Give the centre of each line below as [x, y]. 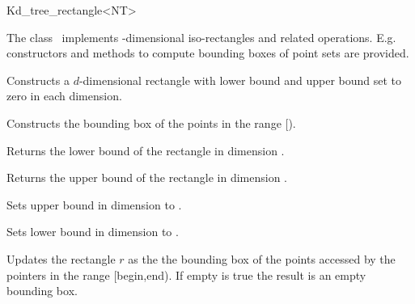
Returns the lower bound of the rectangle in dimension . [146, 150]
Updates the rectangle [61, 258]
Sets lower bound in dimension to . [93, 232]
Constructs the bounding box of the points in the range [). [151, 122]
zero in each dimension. [64, 96]
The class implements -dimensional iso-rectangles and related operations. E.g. [201, 37]
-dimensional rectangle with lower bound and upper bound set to [240, 80]
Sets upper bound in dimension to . [94, 204]
